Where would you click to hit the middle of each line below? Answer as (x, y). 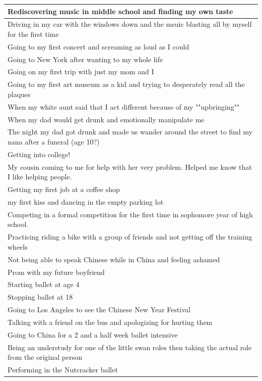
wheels (18, 246)
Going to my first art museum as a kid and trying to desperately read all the (126, 84)
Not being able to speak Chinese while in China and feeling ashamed (114, 259)
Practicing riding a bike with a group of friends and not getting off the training (130, 237)
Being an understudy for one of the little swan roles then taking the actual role (130, 347)
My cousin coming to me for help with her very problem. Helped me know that (130, 166)
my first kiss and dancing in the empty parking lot (86, 202)
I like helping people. (40, 177)
